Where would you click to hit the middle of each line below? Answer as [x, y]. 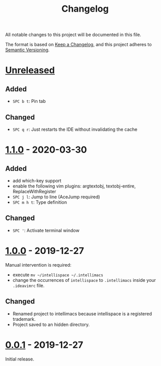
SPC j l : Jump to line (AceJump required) [56, 197]
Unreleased [30, 70]
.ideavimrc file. [28, 285]
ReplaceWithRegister [34, 191]
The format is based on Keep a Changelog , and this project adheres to [78, 45]
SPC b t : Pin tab [29, 101]
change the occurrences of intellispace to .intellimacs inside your [84, 280]
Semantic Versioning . [27, 50]
